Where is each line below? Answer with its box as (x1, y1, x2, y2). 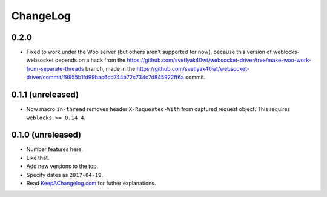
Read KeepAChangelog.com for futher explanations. (26, 179, 156, 187)
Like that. (26, 154, 50, 161)
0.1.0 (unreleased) (11, 130, 82, 140)
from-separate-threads (26, 65, 84, 72)
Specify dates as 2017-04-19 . (26, 171, 103, 178)
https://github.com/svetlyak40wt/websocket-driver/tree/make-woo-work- (127, 56, 312, 64)
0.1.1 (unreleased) (11, 90, 79, 100)
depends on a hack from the (54, 56, 126, 64)
